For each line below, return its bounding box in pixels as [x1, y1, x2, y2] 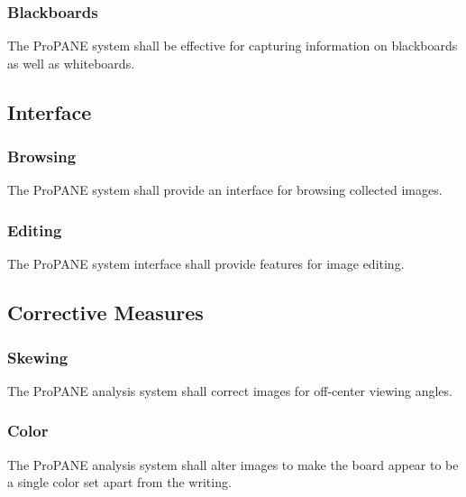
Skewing [7, 345, 69, 368]
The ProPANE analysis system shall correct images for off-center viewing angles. [7, 381, 452, 400]
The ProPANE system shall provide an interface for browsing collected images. [7, 180, 443, 199]
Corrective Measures [7, 299, 204, 327]
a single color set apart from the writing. [7, 473, 232, 492]
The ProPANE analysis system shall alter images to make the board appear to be [7, 455, 459, 474]
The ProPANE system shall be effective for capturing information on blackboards [7, 36, 458, 55]
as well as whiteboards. [7, 53, 135, 72]
